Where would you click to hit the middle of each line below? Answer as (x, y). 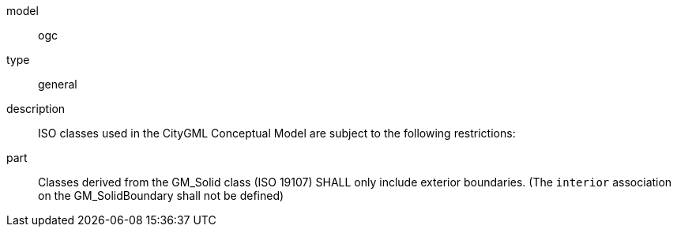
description (36, 109)
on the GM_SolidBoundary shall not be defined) (161, 195)
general (58, 84)
